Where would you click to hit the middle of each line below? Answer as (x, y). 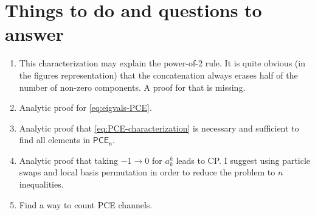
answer (34, 34)
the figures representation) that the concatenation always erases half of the (158, 75)
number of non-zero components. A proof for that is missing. (132, 87)
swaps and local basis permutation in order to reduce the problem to (147, 172)
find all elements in (55, 140)
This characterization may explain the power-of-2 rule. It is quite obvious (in (162, 63)
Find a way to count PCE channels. (86, 204)
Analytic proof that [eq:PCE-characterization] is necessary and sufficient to (159, 128)
